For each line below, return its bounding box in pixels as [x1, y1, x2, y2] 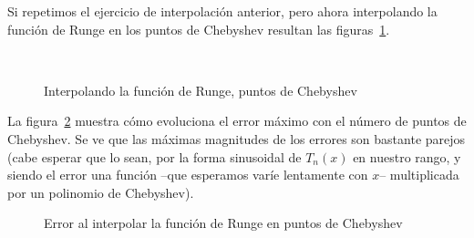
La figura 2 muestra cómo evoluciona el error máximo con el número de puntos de [7, 111, 467, 130]
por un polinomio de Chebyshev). [7, 182, 194, 202]
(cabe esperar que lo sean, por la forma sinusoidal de [7, 147, 302, 166]
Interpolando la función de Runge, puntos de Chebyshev [44, 80, 357, 99]
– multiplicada [379, 165, 459, 184]
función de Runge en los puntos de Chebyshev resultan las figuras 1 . [7, 19, 390, 38]
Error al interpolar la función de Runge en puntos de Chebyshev [44, 213, 403, 233]
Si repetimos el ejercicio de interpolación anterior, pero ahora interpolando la [7, 2, 438, 20]
